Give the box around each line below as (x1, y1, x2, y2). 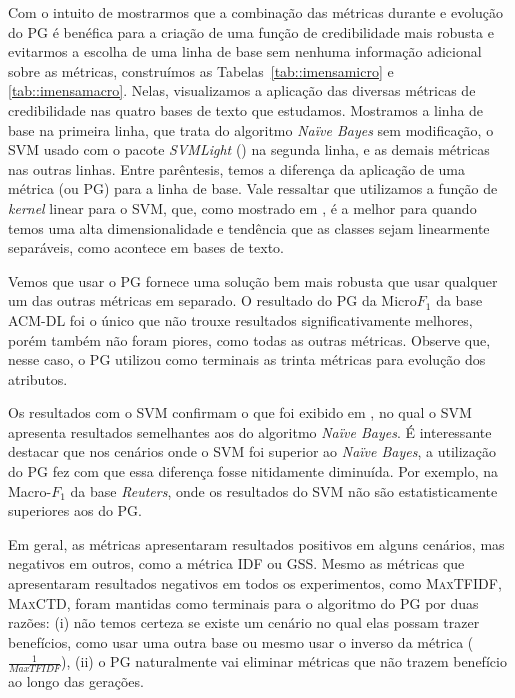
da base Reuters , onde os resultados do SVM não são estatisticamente (70, 480, 498, 501)
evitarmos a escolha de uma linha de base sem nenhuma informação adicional (8, 41, 482, 62)
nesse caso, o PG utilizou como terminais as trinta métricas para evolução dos (8, 349, 486, 370)
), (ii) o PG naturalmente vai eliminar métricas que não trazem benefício (61, 651, 507, 672)
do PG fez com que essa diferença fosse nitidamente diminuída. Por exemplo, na (8, 461, 499, 482)
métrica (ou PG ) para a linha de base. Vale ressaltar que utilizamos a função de (8, 178, 498, 199)
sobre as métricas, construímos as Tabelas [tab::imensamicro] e (8, 60, 394, 81)
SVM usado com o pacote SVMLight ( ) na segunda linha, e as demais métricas (8, 139, 490, 160)
